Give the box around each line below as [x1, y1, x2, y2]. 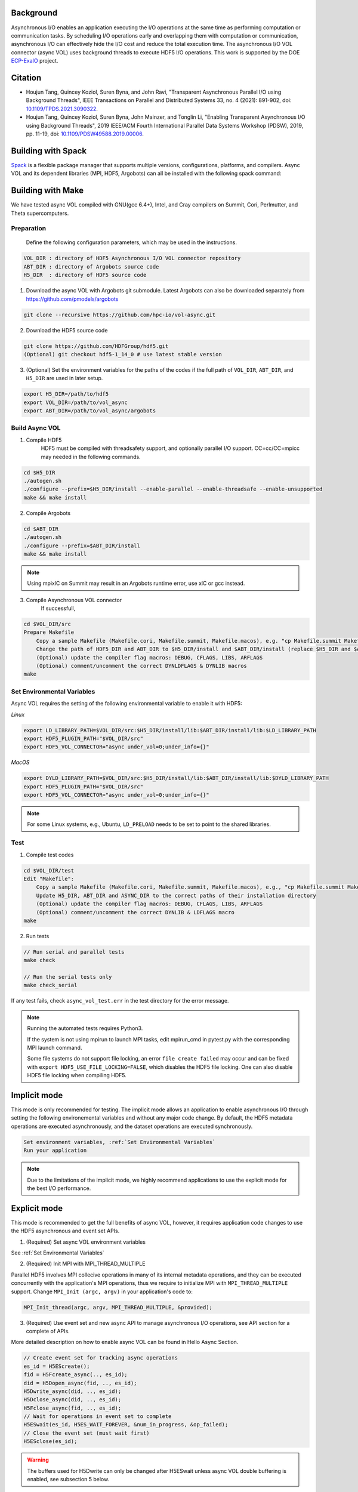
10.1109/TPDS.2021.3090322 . [26, 105, 98, 112]
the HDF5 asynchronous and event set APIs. [11, 1227, 120, 1235]
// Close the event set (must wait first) [23, 1429, 150, 1436]
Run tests [26, 932, 50, 939]
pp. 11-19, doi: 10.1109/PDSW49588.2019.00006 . [26, 130, 144, 137]
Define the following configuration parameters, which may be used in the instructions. [26, 239, 237, 246]
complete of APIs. [26, 1327, 70, 1334]
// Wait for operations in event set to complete [23, 1413, 172, 1420]
